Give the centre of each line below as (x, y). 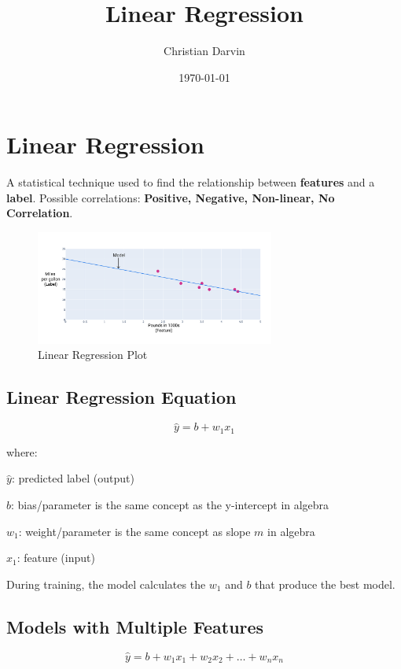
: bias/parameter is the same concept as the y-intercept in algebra (170, 505)
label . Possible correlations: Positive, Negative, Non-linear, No (171, 197)
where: (22, 451)
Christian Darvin (204, 51)
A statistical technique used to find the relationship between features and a (191, 182)
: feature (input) (56, 558)
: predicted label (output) (73, 478)
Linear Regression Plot (93, 355)
